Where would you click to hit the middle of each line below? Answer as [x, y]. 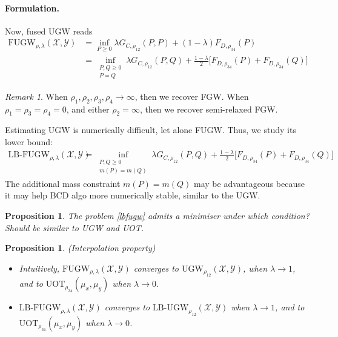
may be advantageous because [249, 183]
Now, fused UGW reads [49, 31]
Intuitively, [39, 268]
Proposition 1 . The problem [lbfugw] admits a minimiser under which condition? [157, 216]
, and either [88, 109]
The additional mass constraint [63, 183]
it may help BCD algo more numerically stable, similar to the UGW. [133, 195]
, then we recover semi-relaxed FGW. [209, 109]
